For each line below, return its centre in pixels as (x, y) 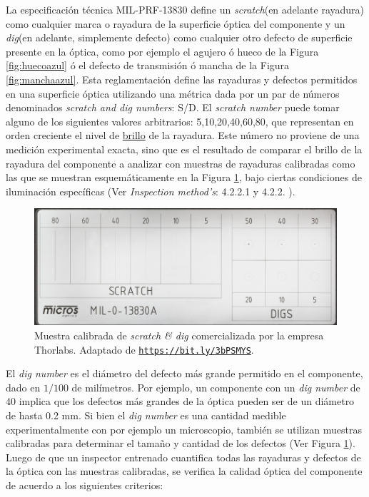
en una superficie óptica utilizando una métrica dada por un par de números (173, 93)
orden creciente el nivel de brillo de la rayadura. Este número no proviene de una (183, 135)
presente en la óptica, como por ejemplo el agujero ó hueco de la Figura (162, 51)
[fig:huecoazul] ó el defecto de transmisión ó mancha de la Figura (148, 65)
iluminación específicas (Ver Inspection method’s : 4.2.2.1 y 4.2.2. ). (151, 191)
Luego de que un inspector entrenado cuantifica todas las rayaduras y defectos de (183, 457)
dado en (23, 387)
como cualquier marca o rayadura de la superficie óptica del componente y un (176, 23)
